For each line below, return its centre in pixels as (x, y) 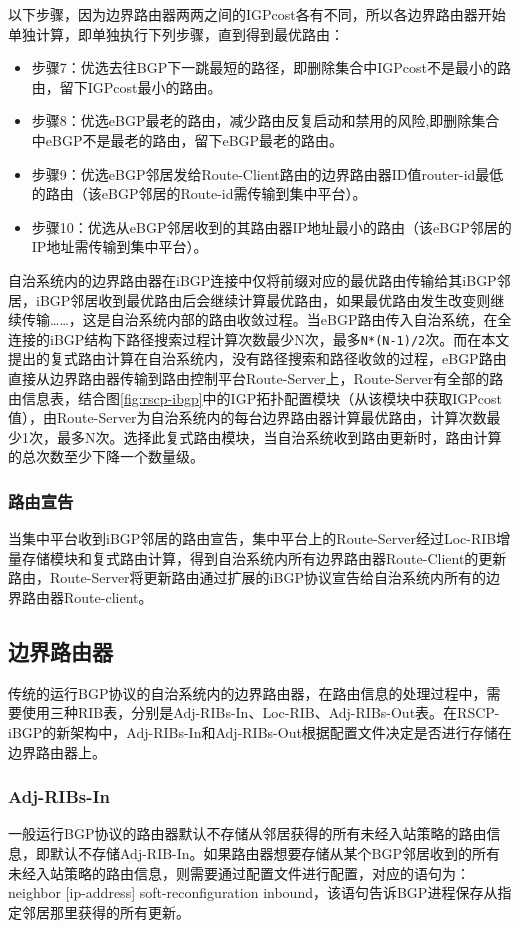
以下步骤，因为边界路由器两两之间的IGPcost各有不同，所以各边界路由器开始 (257, 14)
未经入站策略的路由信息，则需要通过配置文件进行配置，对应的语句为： (239, 872)
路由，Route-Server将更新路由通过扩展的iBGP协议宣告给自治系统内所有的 (247, 577)
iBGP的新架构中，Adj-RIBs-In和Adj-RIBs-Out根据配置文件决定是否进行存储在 (260, 731)
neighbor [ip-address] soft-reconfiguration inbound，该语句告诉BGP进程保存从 (253, 892)
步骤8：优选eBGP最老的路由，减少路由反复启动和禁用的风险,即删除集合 (265, 120)
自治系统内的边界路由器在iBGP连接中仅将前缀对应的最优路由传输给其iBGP (252, 279)
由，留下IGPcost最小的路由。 (126, 86)
